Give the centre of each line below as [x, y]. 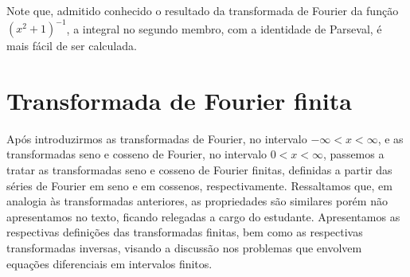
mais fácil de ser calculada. [72, 46]
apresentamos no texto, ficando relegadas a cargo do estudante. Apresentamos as [203, 216]
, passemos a [354, 154]
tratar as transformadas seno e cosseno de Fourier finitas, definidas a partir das [199, 170]
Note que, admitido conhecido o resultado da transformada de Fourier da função [203, 10]
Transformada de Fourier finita [179, 100]
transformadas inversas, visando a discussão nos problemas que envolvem [184, 247]
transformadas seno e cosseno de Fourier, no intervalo [137, 154]
